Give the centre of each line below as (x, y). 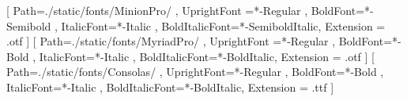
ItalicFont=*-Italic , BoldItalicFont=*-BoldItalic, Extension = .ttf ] (170, 87)
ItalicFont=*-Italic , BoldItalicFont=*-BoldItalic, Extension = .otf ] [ (207, 56)
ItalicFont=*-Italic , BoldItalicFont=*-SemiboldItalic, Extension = (223, 25)
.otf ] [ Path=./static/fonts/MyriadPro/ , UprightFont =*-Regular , (171, 41)
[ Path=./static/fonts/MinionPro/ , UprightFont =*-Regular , (157, 10)
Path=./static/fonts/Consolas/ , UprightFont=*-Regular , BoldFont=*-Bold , (195, 72)
